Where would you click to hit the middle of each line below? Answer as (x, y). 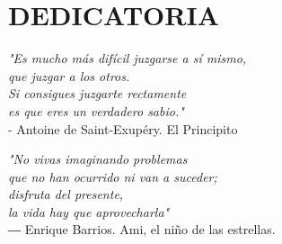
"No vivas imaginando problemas (98, 159)
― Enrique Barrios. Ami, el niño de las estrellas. (142, 229)
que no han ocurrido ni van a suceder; (113, 176)
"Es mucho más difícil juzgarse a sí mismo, (128, 58)
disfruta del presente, (66, 194)
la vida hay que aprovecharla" (89, 211)
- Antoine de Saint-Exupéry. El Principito (123, 128)
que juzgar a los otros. (69, 75)
